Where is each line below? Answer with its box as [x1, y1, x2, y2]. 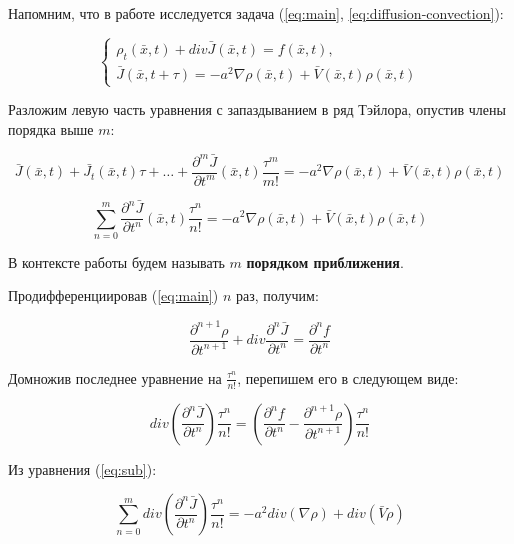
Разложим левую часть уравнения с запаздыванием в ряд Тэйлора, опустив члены [8, 99, 506, 120]
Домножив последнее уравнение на [8, 367, 222, 388]
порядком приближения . [246, 251, 404, 272]
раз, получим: [235, 285, 319, 306]
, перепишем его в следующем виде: [237, 367, 459, 388]
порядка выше [8, 119, 94, 139]
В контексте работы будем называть [8, 251, 225, 272]
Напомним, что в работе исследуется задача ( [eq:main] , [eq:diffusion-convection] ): [8, 3, 504, 23]
